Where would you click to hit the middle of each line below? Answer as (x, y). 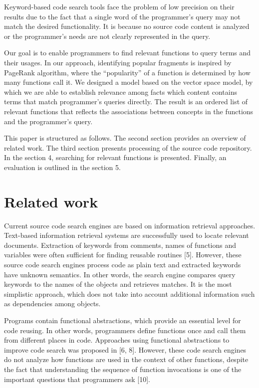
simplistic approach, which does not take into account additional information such (129, 293)
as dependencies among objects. (52, 303)
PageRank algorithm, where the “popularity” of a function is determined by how (127, 72)
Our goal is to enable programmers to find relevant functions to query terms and (128, 53)
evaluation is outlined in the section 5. (62, 167)
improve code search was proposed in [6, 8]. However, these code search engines (125, 349)
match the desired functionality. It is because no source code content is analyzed (127, 26)
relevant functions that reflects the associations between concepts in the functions (129, 111)
